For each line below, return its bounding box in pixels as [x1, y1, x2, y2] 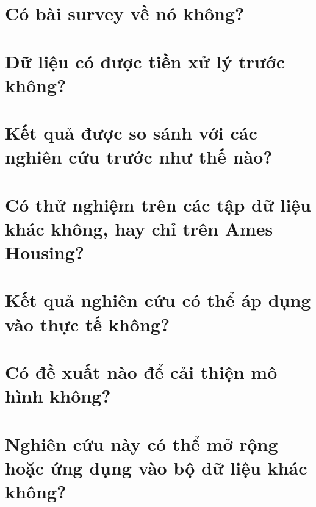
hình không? [5, 383, 111, 408]
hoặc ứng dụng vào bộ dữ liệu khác [5, 455, 307, 480]
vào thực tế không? [5, 311, 170, 336]
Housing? [5, 240, 85, 265]
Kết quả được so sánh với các [5, 120, 257, 145]
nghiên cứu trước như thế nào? [5, 144, 273, 169]
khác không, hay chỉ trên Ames [5, 215, 273, 240]
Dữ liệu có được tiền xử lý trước [5, 48, 285, 73]
